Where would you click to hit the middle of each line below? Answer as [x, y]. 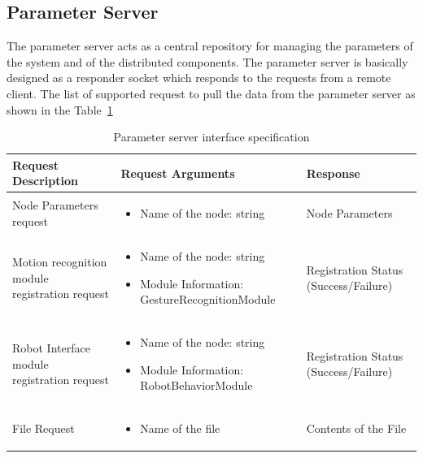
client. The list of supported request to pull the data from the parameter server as [211, 93]
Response [333, 173]
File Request [44, 428]
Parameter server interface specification [211, 137]
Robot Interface [51, 348]
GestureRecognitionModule [208, 299]
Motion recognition [60, 262]
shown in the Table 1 [60, 109]
